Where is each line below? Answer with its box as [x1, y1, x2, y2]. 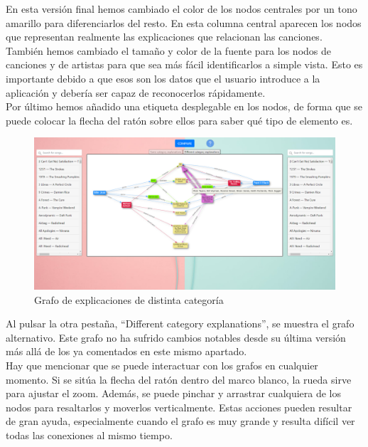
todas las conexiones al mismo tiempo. [6, 427, 173, 442]
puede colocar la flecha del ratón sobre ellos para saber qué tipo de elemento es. [6, 112, 353, 127]
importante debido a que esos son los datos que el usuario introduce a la [6, 70, 320, 85]
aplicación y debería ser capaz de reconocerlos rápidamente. [6, 85, 266, 100]
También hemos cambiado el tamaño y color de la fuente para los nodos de [6, 43, 331, 58]
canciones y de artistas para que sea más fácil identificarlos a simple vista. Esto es [6, 57, 363, 72]
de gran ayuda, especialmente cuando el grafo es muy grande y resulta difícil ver [6, 414, 355, 428]
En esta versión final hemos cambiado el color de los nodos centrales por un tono [6, 1, 357, 16]
